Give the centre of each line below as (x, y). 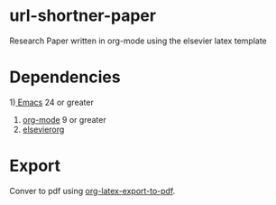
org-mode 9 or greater (64, 119)
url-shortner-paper (83, 16)
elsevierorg (43, 129)
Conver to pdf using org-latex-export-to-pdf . (92, 191)
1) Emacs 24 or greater (52, 102)
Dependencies (65, 77)
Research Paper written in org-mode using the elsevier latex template (138, 41)
